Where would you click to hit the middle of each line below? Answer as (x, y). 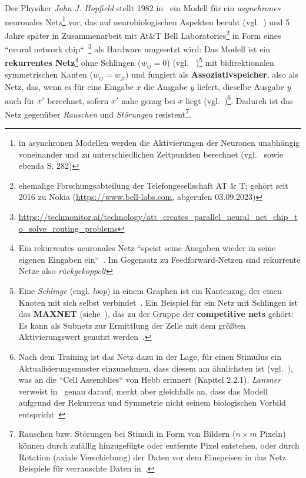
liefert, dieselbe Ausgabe (241, 86)
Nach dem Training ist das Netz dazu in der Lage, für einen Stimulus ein (150, 356)
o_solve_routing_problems (68, 228)
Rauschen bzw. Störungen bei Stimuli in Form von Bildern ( (127, 434)
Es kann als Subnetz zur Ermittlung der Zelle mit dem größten (132, 325)
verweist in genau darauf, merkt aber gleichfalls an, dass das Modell (143, 391)
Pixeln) (273, 434)
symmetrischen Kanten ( (49, 74)
